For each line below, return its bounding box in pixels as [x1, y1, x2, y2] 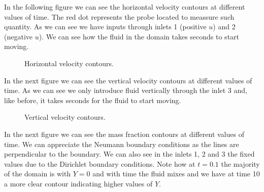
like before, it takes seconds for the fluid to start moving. [4, 94, 181, 105]
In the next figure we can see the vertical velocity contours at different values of [4, 75, 252, 85]
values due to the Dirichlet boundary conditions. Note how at [4, 158, 195, 169]
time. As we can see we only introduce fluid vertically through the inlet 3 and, [4, 85, 247, 95]
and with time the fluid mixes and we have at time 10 [92, 168, 260, 179]
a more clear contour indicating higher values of [4, 178, 153, 188]
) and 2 [213, 21, 236, 32]
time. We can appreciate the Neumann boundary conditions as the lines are [4, 138, 239, 149]
